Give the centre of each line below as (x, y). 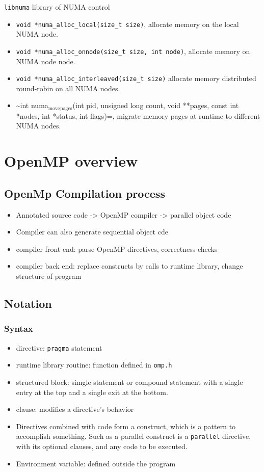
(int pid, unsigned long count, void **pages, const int (156, 105)
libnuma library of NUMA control (57, 7)
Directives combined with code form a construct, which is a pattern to (126, 426)
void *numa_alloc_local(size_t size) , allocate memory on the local (127, 24)
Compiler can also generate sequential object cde (92, 232)
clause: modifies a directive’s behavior (75, 409)
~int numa (32, 105)
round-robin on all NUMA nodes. (68, 88)
